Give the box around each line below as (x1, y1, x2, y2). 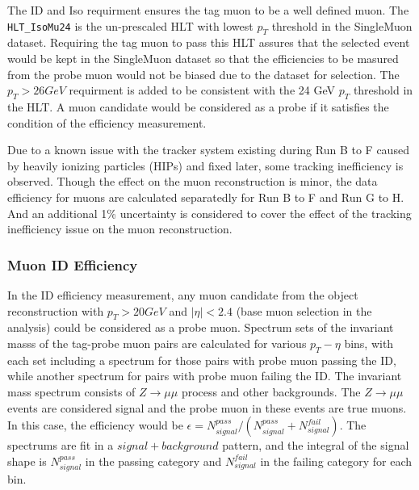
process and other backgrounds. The (181, 383, 361, 400)
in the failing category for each (260, 452, 412, 469)
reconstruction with (7, 302, 104, 319)
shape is (7, 452, 47, 469)
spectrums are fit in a (7, 437, 114, 454)
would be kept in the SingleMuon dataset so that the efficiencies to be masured (7, 49, 399, 66)
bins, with (344, 334, 394, 351)
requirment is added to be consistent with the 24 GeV (69, 82, 335, 98)
